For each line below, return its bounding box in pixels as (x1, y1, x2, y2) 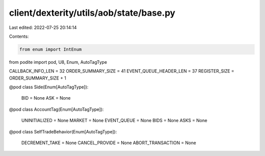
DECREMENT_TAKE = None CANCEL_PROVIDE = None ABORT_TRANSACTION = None (21, 140, 196, 146)
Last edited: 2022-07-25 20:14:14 (9, 25, 77, 30)
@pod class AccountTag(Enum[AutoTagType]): (9, 106, 104, 112)
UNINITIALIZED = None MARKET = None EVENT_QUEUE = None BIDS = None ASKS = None (21, 118, 208, 124)
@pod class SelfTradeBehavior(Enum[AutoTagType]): (9, 129, 117, 134)
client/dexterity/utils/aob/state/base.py (9, 7, 176, 18)
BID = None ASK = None (21, 95, 71, 101)
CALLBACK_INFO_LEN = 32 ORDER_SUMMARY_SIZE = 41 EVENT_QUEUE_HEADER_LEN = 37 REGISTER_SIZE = (9, 68, 235, 74)
